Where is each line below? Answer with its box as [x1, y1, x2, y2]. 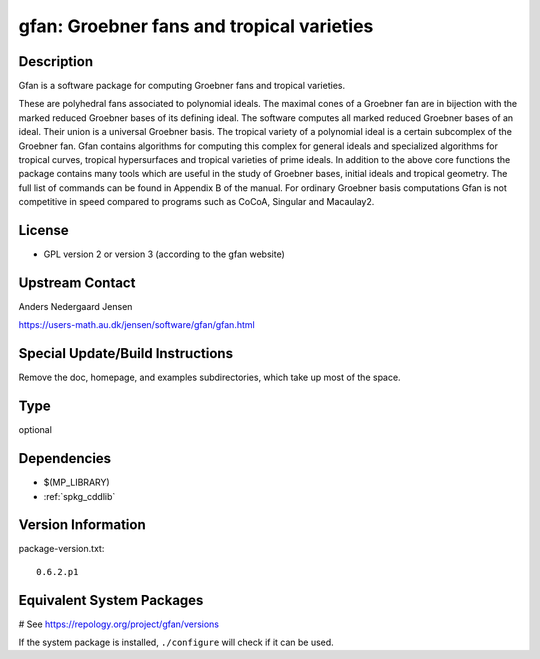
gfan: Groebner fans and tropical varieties [18, 15, 374, 37]
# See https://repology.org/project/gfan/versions [18, 618, 220, 630]
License [18, 222, 69, 239]
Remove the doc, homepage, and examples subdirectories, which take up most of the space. [18, 371, 401, 384]
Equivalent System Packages [18, 591, 204, 609]
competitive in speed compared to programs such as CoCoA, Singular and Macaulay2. [18, 196, 375, 208]
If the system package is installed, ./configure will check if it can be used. [18, 636, 334, 649]
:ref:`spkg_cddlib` [43, 490, 116, 502]
